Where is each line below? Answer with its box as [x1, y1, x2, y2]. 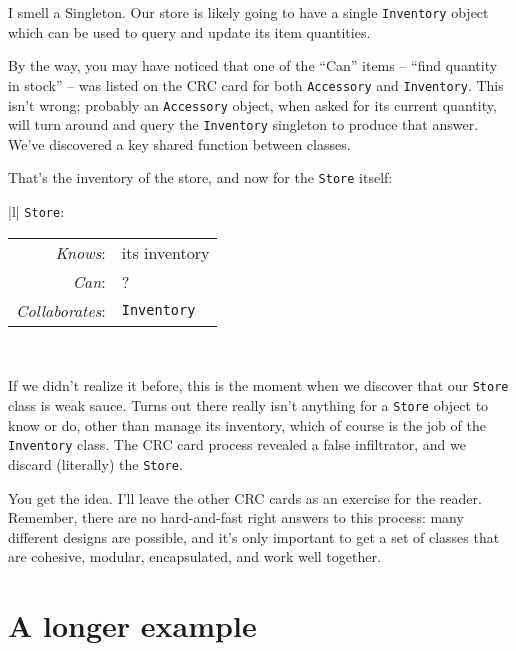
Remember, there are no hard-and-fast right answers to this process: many [8, 507, 464, 528]
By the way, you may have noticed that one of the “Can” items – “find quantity [8, 55, 498, 76]
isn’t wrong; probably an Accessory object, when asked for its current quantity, [8, 94, 497, 115]
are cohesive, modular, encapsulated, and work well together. [8, 546, 381, 567]
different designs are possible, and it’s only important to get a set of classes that [8, 526, 500, 547]
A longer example [8, 605, 257, 646]
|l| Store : [8, 201, 65, 222]
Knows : [55, 240, 106, 264]
